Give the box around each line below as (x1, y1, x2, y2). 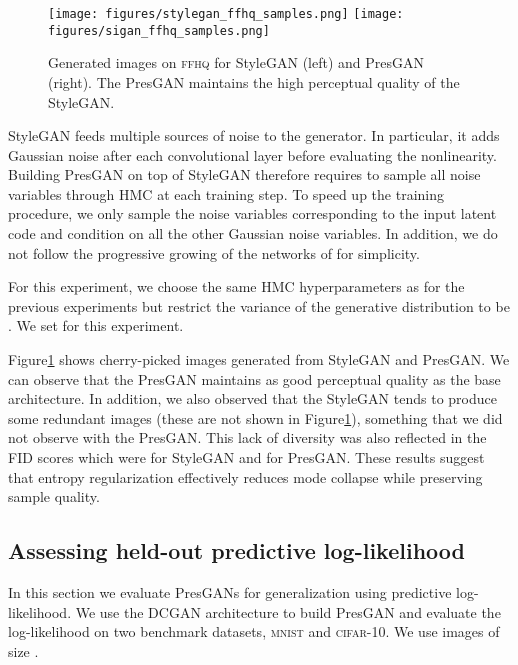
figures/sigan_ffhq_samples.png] (48, 23, 270, 38)
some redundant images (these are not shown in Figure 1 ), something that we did (8, 407, 503, 428)
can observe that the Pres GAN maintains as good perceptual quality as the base (8, 368, 501, 389)
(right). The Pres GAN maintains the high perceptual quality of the (48, 71, 460, 92)
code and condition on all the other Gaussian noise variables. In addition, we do (8, 223, 498, 244)
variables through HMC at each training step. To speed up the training (8, 183, 444, 204)
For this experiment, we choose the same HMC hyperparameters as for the (8, 276, 465, 297)
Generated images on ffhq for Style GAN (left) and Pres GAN (48, 52, 425, 73)
